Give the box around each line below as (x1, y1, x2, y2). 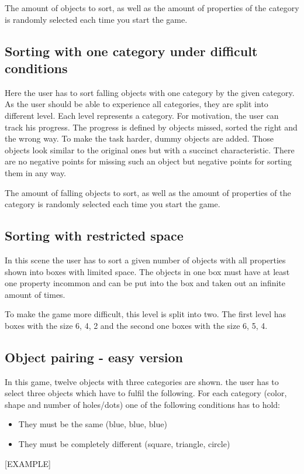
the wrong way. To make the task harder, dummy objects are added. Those (5, 132, 274, 145)
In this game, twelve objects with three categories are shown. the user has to (5, 375, 279, 387)
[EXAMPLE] (5, 457, 51, 469)
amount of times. (5, 288, 65, 300)
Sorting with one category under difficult (5, 42, 258, 60)
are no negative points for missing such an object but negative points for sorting (5, 155, 292, 167)
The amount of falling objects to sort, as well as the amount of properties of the (5, 186, 291, 198)
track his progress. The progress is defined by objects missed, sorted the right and (5, 121, 298, 133)
